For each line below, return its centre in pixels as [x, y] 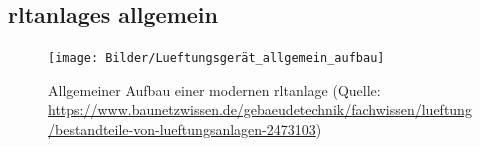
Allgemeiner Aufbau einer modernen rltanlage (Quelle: [214, 89]
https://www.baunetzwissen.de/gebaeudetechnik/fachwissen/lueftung [260, 109]
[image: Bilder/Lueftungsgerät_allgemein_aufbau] [216, 58]
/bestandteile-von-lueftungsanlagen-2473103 [182, 129]
